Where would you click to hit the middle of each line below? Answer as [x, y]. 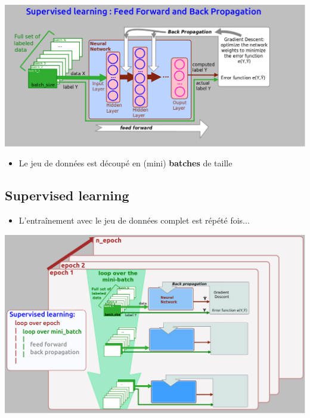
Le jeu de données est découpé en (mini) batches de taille [125, 163]
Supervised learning [67, 195]
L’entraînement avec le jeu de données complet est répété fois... [134, 220]
